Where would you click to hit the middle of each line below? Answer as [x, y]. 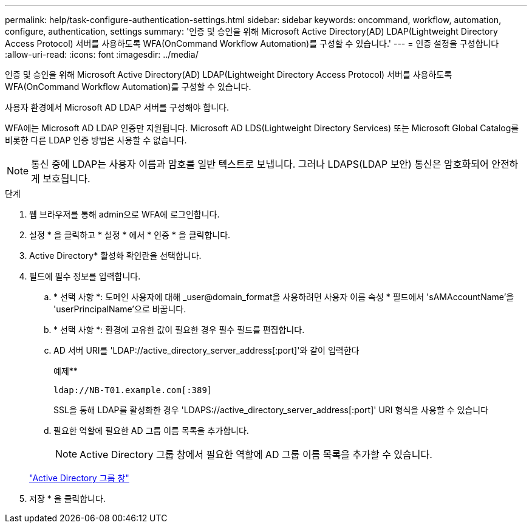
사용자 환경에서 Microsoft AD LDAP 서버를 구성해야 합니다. [117, 107]
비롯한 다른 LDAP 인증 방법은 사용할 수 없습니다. [96, 140]
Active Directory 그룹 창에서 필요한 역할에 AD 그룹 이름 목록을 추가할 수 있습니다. [256, 454]
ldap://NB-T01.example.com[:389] [133, 390]
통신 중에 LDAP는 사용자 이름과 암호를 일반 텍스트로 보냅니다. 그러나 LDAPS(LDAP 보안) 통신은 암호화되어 [260, 164]
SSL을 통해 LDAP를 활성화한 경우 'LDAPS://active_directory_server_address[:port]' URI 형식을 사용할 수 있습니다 [271, 410]
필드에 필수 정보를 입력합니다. [85, 276]
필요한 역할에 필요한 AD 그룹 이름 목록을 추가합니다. [151, 430]
